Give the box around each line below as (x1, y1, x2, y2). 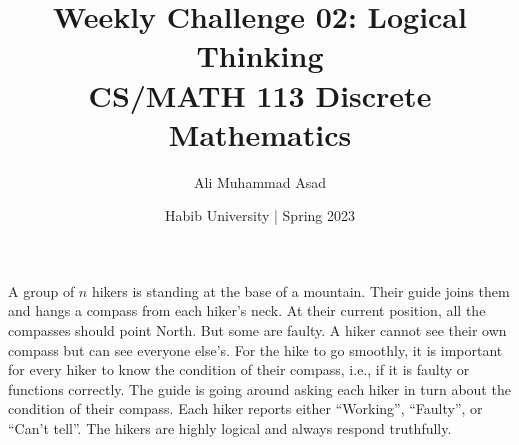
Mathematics (168, 113, 352, 154)
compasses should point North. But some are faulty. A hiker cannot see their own (8, 320, 507, 341)
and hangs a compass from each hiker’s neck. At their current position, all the (8, 300, 486, 321)
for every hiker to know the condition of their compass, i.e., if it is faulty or (8, 359, 470, 380)
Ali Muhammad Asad (194, 171, 326, 192)
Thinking (196, 35, 324, 76)
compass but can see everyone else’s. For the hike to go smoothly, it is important (8, 339, 503, 360)
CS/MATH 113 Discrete (88, 74, 432, 115)
